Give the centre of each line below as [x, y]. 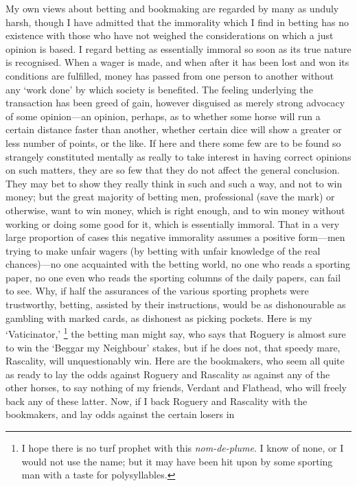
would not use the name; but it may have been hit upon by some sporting [177, 461]
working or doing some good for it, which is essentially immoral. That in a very [173, 223]
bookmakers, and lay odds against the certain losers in [120, 414]
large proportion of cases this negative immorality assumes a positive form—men [175, 237]
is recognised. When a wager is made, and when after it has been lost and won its [177, 62]
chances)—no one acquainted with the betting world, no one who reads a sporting [178, 264]
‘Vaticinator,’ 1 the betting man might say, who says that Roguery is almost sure [176, 333]
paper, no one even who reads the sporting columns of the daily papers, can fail [173, 277]
